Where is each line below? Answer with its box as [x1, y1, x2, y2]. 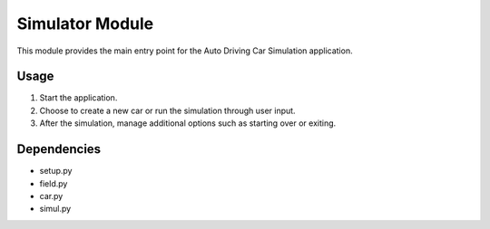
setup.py [39, 166, 73, 177]
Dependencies [16, 141, 102, 157]
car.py [39, 190, 64, 201]
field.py [39, 177, 68, 189]
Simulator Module [16, 14, 154, 33]
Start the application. [39, 92, 118, 103]
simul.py [39, 204, 72, 215]
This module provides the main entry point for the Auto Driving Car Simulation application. [16, 45, 353, 56]
